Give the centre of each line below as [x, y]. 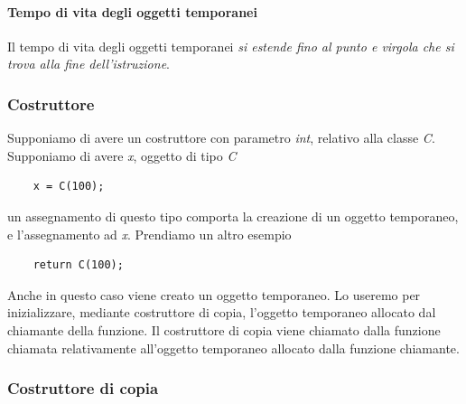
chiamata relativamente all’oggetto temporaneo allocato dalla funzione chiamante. [233, 348]
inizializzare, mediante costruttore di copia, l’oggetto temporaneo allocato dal [222, 312]
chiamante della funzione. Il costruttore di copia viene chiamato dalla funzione [224, 329]
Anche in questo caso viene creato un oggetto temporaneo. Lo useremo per [214, 294]
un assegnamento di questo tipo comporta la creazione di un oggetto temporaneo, [233, 216]
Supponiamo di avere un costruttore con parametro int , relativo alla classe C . [221, 138]
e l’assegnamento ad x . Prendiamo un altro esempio [149, 234]
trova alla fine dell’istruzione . [89, 64]
